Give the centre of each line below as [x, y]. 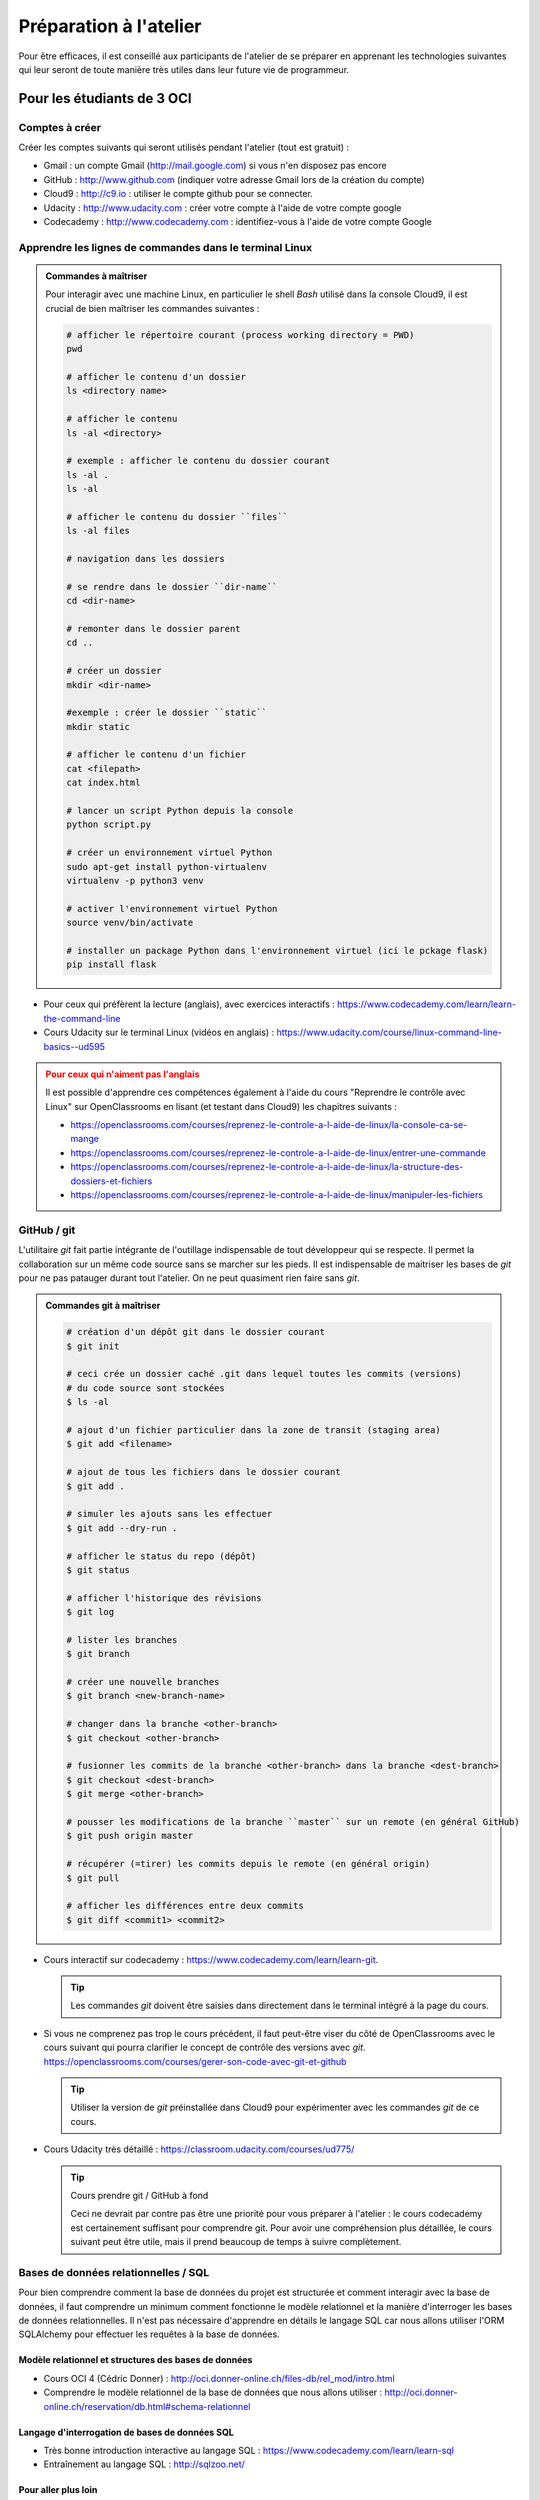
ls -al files [98, 531]
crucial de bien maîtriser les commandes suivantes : [152, 308]
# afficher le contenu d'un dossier [156, 376]
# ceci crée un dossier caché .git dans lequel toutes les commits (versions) [264, 1374]
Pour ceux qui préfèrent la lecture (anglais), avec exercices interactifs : [189, 1004]
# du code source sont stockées [145, 1388]
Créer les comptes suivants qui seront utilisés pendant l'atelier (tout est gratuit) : [184, 147]
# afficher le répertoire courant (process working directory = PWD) [240, 334]
